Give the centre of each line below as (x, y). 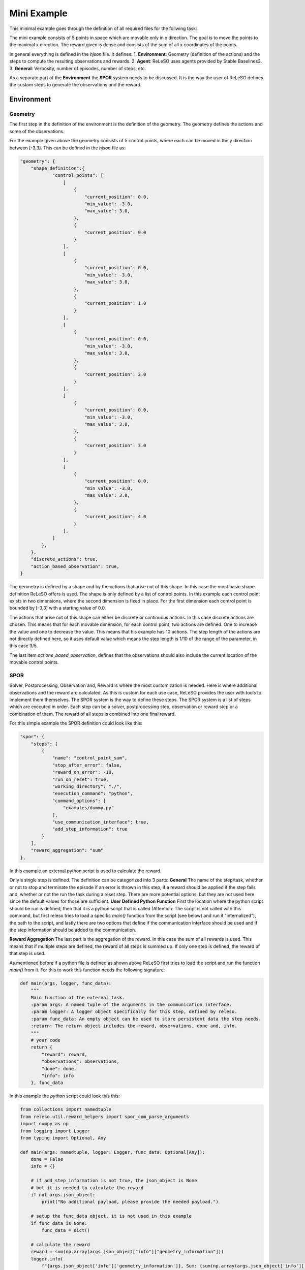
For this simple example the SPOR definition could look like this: (76, 723)
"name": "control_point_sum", (90, 758)
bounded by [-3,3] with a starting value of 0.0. (58, 608)
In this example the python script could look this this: (65, 1096)
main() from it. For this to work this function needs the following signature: (87, 970)
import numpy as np (44, 1124)
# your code (46, 1040)
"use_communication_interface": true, (101, 822)
